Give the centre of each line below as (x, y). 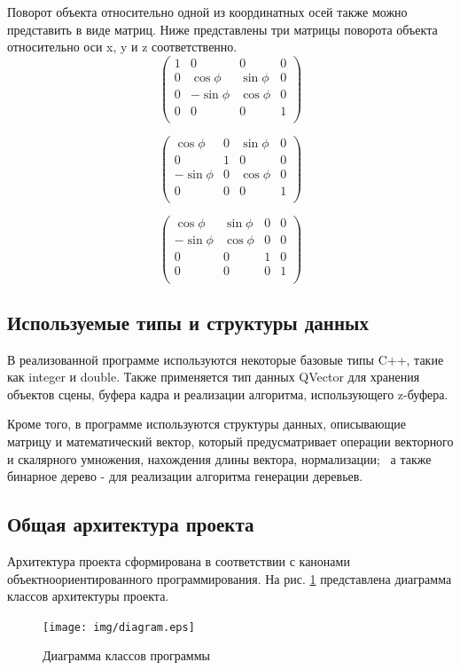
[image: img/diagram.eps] (119, 627)
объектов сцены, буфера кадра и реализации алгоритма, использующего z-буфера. (228, 394)
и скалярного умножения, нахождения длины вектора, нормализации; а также (219, 458)
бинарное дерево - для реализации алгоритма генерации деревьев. (185, 476)
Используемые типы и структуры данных (188, 322)
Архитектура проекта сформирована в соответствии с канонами (179, 561)
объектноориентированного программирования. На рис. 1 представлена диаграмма (230, 578)
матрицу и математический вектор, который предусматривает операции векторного (230, 441)
